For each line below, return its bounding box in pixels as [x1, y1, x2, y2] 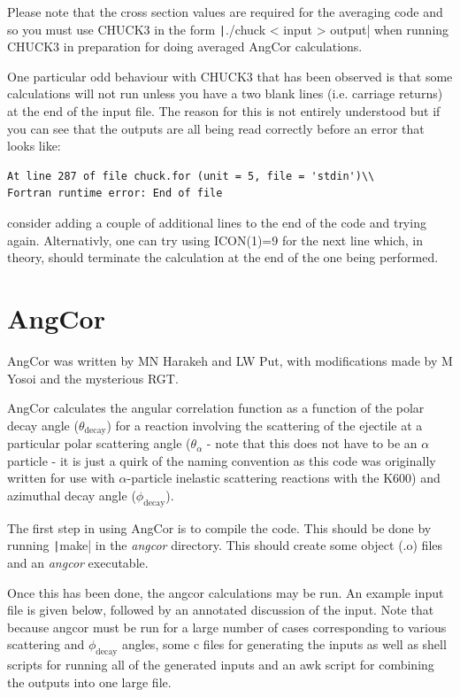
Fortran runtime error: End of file [7, 187, 223, 200]
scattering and [7, 635, 85, 654]
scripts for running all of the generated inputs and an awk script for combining [7, 655, 434, 674]
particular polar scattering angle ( [7, 434, 191, 453]
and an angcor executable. [7, 553, 149, 571]
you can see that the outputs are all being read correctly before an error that [7, 119, 425, 137]
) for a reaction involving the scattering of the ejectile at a [106, 415, 423, 434]
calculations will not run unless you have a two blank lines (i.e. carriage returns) [7, 84, 443, 103]
